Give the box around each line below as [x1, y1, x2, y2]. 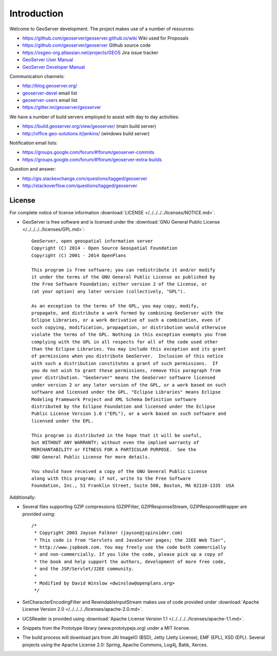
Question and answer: [9, 166, 56, 172]
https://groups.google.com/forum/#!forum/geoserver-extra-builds [22, 156, 162, 162]
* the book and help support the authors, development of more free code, [34, 558, 226, 564]
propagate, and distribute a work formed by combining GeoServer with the [31, 310, 224, 316]
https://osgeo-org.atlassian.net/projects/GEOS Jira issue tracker [22, 49, 159, 56]
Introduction [9, 8, 64, 19]
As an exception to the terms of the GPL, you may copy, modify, [31, 303, 200, 308]
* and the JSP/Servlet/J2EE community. [34, 566, 134, 572]
